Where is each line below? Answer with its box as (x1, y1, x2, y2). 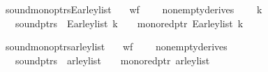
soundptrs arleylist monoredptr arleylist (15, 52, 210, 67)
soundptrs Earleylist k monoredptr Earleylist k (15, 15, 244, 30)
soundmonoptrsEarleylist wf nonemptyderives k (5, 2, 262, 16)
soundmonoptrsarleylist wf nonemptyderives (5, 39, 228, 54)
